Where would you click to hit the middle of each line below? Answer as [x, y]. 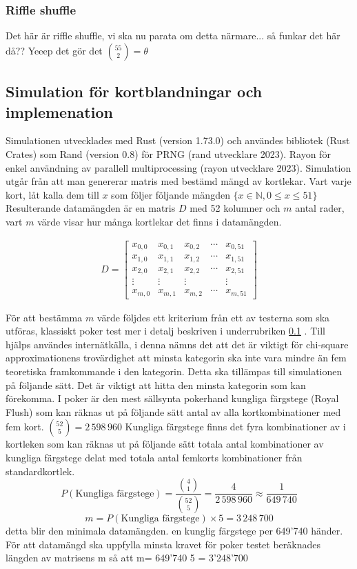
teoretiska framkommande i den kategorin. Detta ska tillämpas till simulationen [174, 371]
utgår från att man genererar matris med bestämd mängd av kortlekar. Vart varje [178, 181]
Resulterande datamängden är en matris [91, 208]
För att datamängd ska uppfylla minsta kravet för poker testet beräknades [163, 544]
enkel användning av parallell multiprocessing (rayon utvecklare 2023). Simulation [178, 167]
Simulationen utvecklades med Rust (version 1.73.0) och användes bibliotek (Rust [178, 140]
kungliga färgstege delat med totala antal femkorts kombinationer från [154, 457]
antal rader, [320, 208]
